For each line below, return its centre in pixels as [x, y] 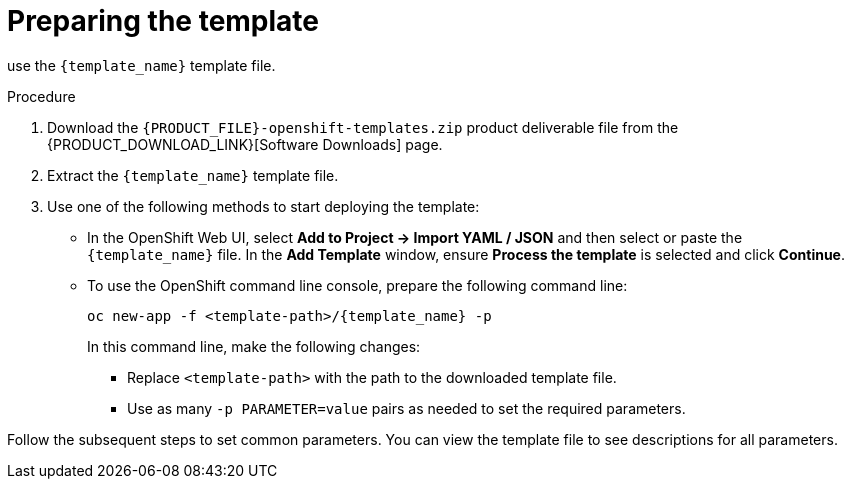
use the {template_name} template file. [141, 65]
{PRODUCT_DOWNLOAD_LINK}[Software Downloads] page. [245, 144]
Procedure [41, 96]
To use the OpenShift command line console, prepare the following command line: [357, 285]
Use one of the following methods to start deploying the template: [263, 206]
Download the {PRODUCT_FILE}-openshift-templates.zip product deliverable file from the [363, 127]
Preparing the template [163, 21]
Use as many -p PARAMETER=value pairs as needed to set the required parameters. [406, 408]
